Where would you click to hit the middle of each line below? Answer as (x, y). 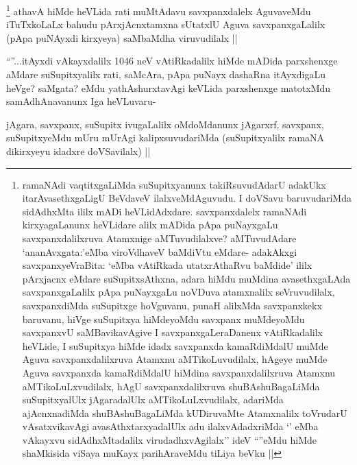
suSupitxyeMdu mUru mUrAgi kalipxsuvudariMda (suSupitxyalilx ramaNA (165, 138)
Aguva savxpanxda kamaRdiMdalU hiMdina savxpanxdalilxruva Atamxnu (179, 372)
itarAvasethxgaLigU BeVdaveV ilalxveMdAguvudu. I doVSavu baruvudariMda (187, 198)
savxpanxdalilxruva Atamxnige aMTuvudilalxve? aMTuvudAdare (159, 238)
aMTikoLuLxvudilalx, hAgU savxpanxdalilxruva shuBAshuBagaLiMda (171, 386)
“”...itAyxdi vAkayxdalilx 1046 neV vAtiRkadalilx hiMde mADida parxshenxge (172, 61)
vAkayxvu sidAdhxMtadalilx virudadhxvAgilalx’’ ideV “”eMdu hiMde (169, 439)
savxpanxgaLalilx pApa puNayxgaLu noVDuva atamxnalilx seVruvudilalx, (178, 292)
